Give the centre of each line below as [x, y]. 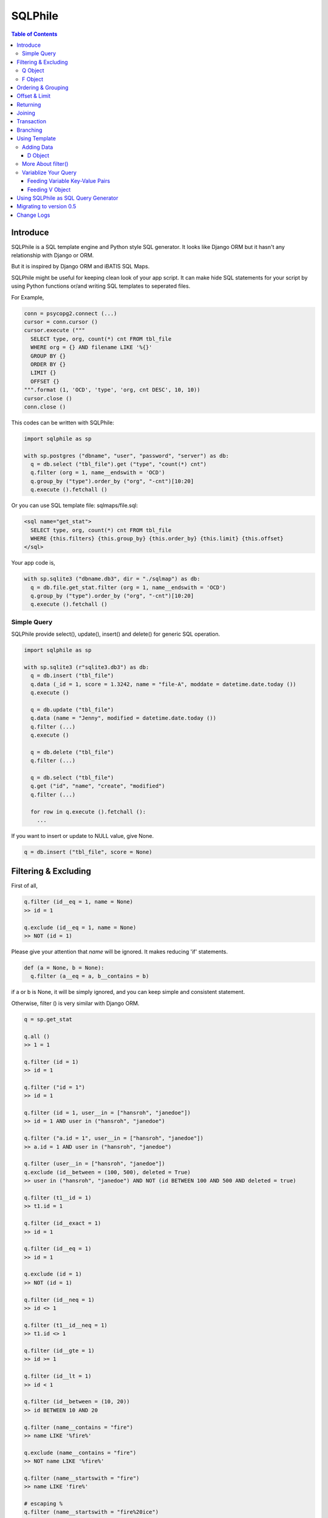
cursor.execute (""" [54, 330]
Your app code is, [33, 563]
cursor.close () [48, 398]
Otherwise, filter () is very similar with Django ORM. [75, 1003]
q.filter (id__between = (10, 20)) [77, 1402]
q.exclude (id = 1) [53, 1274]
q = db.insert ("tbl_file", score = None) [88, 852]
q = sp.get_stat [48, 1019]
